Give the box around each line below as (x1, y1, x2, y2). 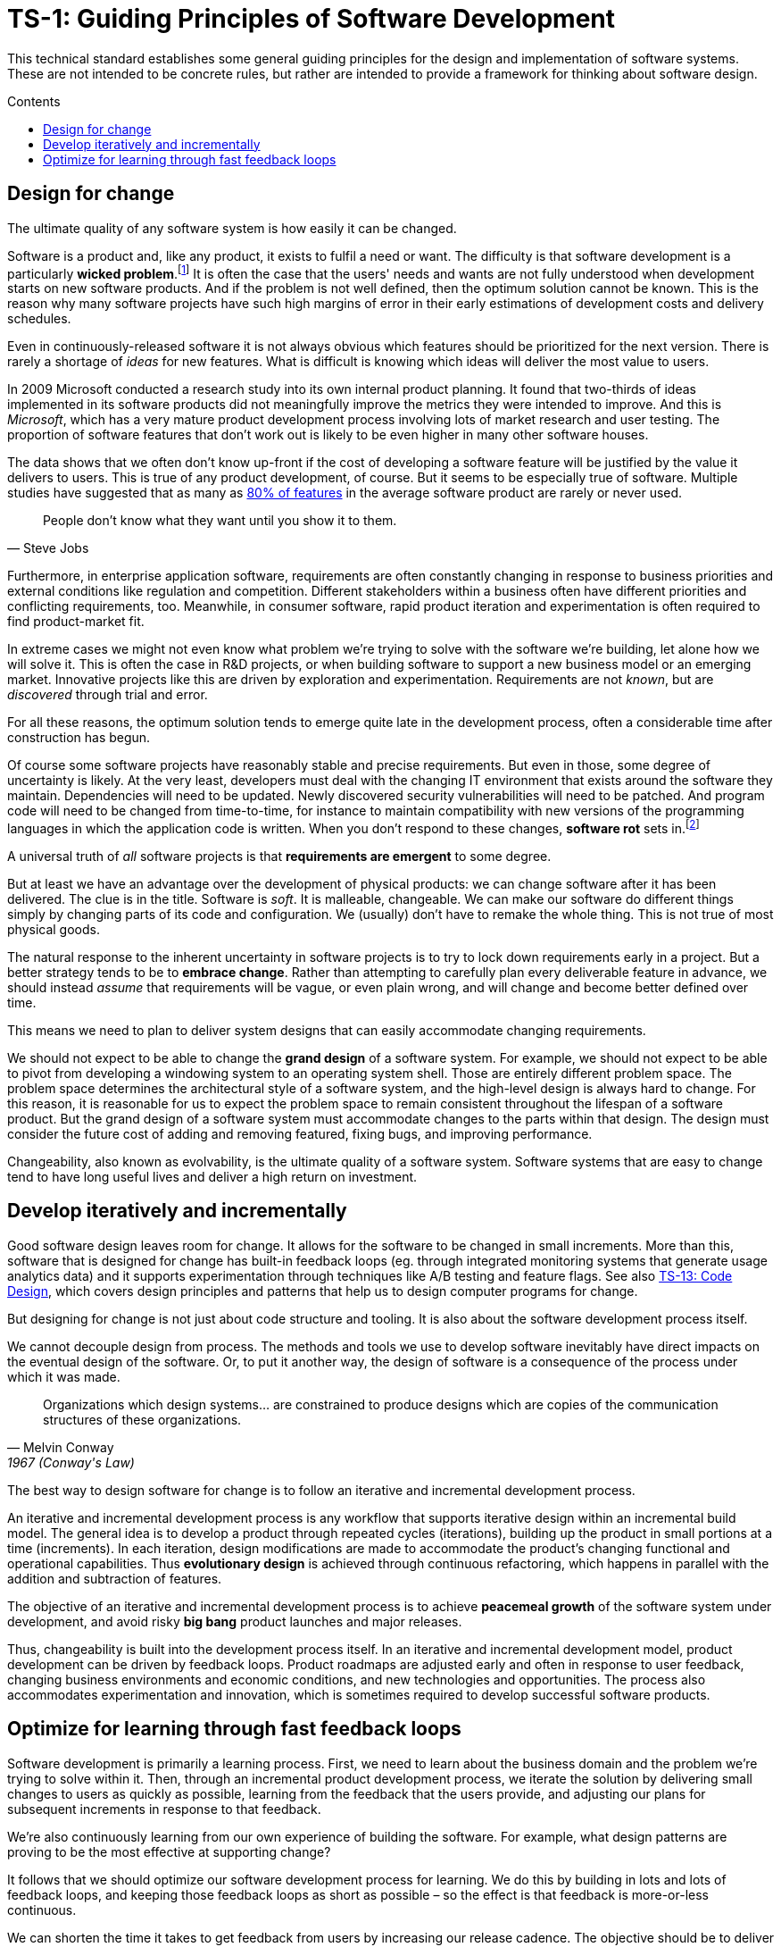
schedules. (7, 311, 71, 327)
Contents (7, 93, 61, 109)
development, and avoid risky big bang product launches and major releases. (7, 1613, 462, 1629)
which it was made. (7, 1368, 120, 1384)
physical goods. (7, 921, 100, 937)
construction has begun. (7, 730, 151, 746)
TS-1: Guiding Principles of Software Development (7, 4, 616, 34)
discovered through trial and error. (7, 687, 208, 703)
